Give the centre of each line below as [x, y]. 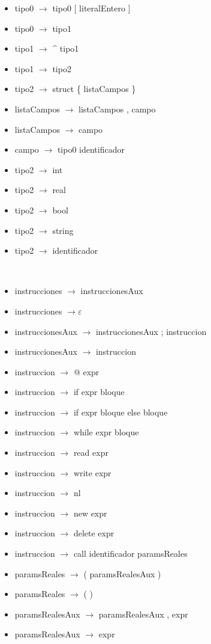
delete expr [94, 533]
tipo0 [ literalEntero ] [91, 8]
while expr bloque [106, 432]
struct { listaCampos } [94, 89]
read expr [91, 452]
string [63, 230]
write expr [92, 472]
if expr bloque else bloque [120, 412]
